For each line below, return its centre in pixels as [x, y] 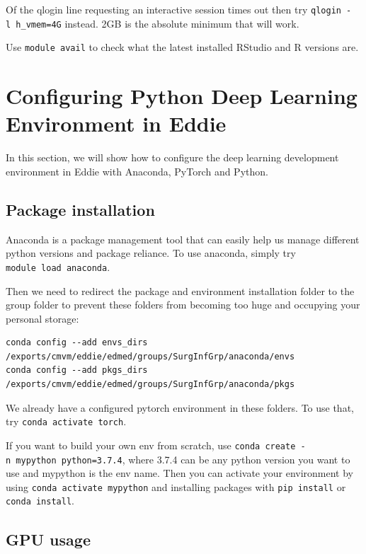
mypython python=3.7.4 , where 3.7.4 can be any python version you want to [183, 459]
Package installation [80, 209]
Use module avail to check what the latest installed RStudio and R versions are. [182, 47]
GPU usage [48, 539]
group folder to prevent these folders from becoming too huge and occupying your [183, 305]
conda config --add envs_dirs [77, 343]
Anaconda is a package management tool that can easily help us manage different [183, 239]
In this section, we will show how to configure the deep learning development [172, 157]
